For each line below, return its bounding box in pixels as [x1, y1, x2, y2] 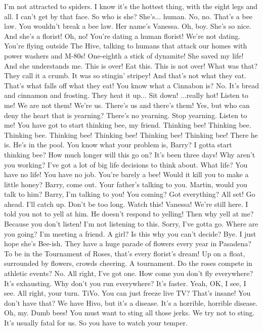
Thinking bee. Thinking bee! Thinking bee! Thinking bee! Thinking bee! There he [4, 129, 258, 140]
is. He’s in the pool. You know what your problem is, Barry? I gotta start [4, 139, 232, 150]
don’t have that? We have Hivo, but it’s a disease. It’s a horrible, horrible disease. [4, 297, 258, 308]
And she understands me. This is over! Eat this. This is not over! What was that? [4, 60, 258, 71]
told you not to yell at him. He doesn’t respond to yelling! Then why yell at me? [4, 208, 254, 219]
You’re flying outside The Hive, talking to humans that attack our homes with [4, 40, 247, 51]
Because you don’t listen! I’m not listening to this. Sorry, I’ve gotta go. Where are [4, 218, 258, 229]
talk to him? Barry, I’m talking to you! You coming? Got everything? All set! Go [4, 189, 255, 199]
